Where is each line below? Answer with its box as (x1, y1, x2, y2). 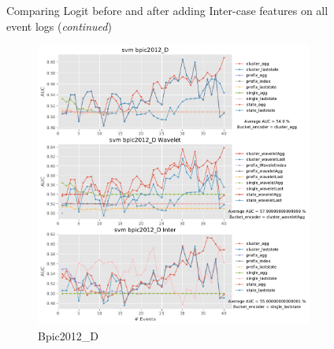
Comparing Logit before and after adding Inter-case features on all (6, 2, 328, 18)
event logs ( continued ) (6, 17, 112, 34)
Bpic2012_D (38, 327, 98, 343)
